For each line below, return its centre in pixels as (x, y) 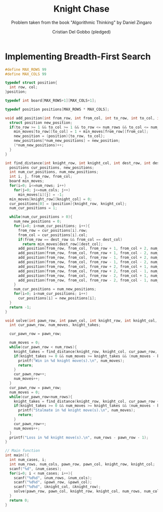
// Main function (23, 451)
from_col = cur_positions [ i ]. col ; (53, 235)
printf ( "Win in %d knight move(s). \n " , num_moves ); (71, 360)
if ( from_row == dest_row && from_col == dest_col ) (70, 239)
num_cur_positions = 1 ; (33, 208)
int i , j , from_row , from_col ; (41, 177)
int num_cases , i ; (28, 460)
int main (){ (17, 455)
